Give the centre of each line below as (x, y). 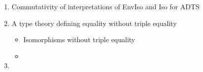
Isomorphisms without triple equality (79, 39)
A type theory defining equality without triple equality (94, 23)
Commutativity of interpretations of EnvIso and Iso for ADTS (105, 6)
